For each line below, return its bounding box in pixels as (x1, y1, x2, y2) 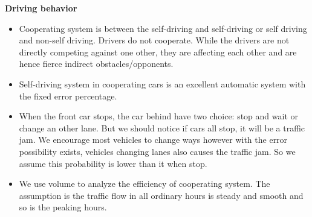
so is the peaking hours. (19, 201, 107, 213)
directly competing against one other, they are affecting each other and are (19, 45, 297, 58)
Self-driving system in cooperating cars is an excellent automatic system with (19, 77, 306, 90)
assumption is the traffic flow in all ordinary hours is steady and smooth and (19, 189, 304, 201)
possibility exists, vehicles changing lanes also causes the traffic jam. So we (19, 145, 296, 157)
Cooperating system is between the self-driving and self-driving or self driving (19, 22, 307, 34)
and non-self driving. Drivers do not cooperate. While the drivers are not (19, 34, 290, 46)
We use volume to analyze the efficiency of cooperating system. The (19, 177, 270, 190)
